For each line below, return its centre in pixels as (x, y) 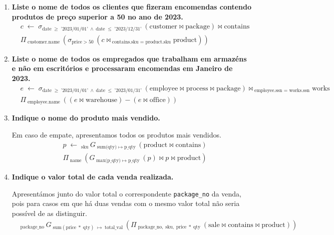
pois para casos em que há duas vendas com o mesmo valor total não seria (126, 203)
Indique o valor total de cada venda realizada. (93, 177)
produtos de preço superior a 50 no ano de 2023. (97, 16)
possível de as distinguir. (49, 213)
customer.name (44, 42)
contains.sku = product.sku (141, 42)
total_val (114, 227)
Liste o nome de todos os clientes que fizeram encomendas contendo (132, 6)
